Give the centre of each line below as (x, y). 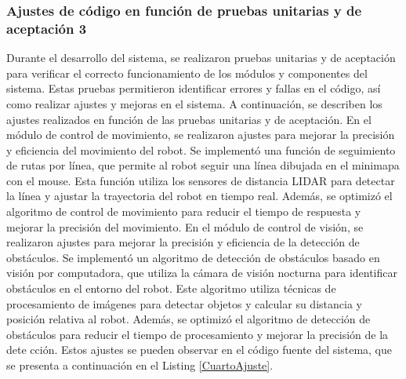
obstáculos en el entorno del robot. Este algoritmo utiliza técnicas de (171, 288)
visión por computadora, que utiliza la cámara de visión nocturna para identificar (202, 273)
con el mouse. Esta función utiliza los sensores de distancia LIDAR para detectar (201, 180)
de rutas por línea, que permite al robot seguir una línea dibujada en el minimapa (203, 165)
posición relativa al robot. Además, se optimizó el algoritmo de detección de (188, 319)
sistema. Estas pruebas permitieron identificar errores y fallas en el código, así (194, 88)
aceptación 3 (47, 28)
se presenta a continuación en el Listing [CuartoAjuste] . (140, 365)
